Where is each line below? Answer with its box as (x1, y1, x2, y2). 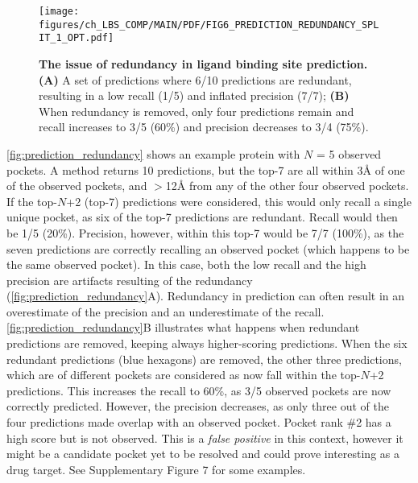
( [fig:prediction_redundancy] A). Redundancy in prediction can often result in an (6, 287, 405, 304)
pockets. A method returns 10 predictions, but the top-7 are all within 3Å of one (6, 161, 405, 178)
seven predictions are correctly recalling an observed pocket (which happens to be (6, 240, 410, 257)
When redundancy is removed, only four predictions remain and (39, 102, 354, 119)
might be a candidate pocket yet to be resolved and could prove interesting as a (6, 445, 399, 462)
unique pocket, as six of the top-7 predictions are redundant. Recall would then (6, 208, 398, 225)
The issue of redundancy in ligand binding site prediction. (39, 55, 368, 72)
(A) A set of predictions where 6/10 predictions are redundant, (39, 71, 352, 88)
